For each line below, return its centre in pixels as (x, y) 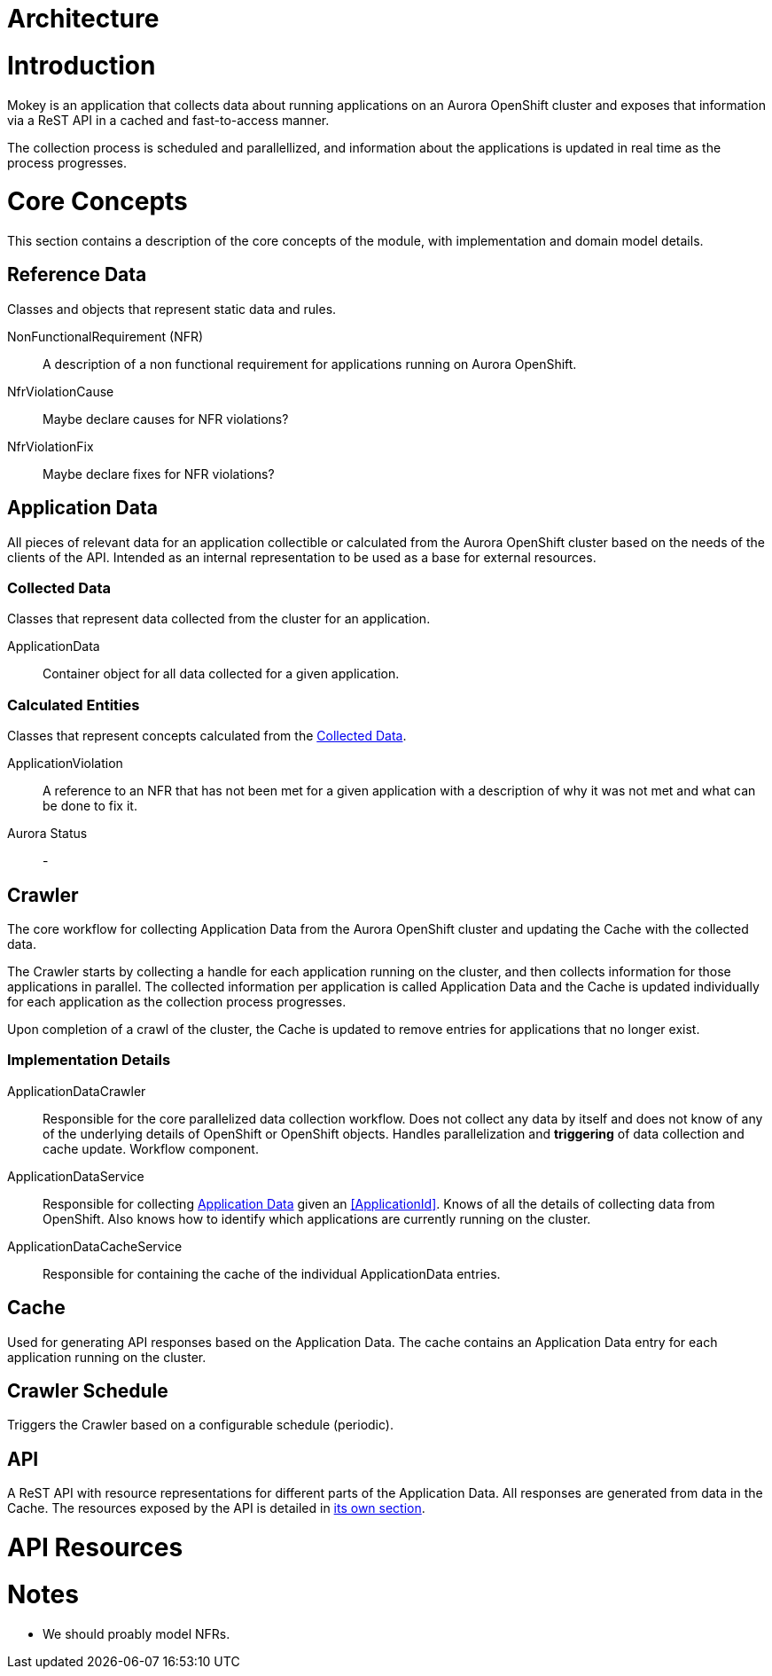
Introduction (82, 65)
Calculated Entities (74, 705)
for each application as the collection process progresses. (177, 1002)
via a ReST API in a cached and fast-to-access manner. (168, 120)
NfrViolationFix (51, 446)
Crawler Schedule (88, 1391)
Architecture (83, 19)
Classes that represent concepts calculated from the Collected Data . (207, 736)
